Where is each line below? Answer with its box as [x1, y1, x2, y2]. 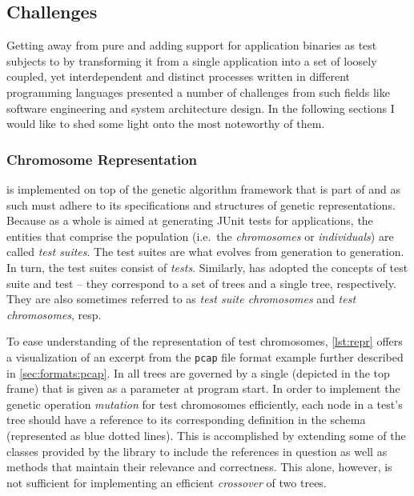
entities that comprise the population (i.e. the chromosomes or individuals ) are [6, 227, 394, 244]
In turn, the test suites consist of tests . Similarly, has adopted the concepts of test [6, 258, 408, 275]
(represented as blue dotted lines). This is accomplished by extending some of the [6, 426, 406, 443]
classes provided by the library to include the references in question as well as [6, 442, 388, 459]
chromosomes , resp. [6, 306, 102, 322]
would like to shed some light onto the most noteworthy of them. [6, 115, 325, 132]
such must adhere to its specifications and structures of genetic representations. [6, 196, 396, 213]
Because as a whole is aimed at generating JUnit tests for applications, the [6, 212, 373, 229]
